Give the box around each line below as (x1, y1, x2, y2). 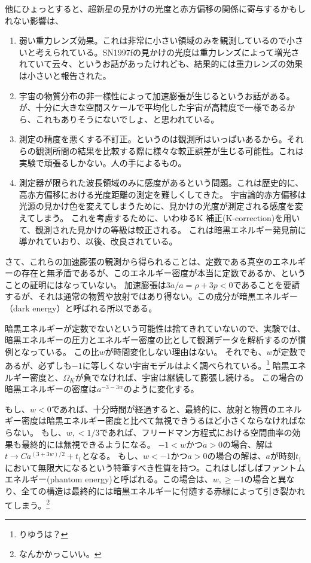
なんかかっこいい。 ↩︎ (19, 547, 102, 560)
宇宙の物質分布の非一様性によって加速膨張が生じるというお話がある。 (19, 89, 295, 102)
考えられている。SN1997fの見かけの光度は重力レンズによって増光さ (35, 45, 300, 58)
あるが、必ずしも (5, 359, 72, 372)
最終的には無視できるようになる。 (21, 437, 155, 450)
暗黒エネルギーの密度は (5, 383, 97, 395)
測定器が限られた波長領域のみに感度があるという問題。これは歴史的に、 (19, 176, 304, 189)
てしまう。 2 (5, 497, 50, 511)
